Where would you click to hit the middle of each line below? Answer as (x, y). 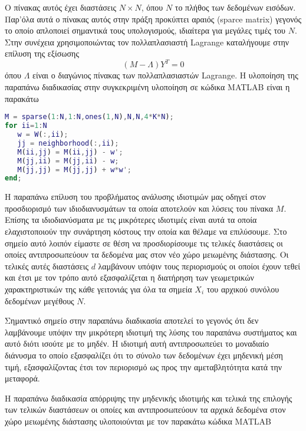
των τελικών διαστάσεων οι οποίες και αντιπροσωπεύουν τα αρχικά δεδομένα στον (145, 409)
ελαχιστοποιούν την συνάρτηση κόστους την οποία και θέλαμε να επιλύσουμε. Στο (146, 231)
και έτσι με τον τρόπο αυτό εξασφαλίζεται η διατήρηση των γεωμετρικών (129, 277)
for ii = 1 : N (26, 126)
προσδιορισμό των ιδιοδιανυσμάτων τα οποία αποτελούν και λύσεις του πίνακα (139, 208)
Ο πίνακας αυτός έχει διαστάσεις (60, 7)
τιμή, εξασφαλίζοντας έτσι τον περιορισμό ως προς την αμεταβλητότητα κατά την (144, 366)
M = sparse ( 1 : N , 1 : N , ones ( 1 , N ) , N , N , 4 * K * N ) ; (89, 117)
